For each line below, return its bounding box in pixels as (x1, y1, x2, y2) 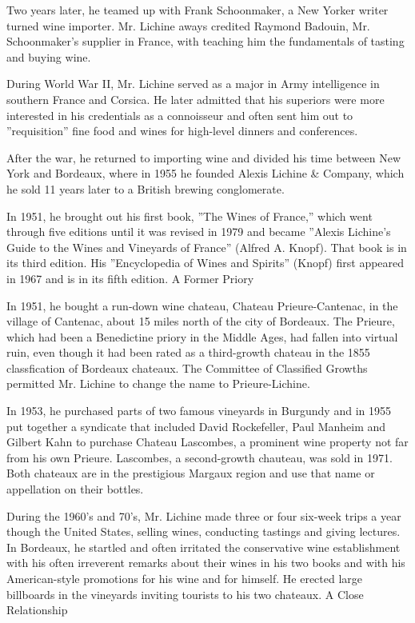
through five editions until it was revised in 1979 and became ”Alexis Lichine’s (6, 223, 391, 240)
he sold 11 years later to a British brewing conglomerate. (6, 180, 285, 197)
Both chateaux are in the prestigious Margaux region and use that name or (6, 465, 375, 481)
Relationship (6, 601, 68, 618)
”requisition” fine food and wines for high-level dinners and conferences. (6, 122, 358, 139)
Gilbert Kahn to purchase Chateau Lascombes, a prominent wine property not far (6, 433, 409, 450)
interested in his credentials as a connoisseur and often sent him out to (6, 106, 353, 123)
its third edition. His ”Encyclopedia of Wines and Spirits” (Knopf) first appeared (6, 254, 405, 271)
